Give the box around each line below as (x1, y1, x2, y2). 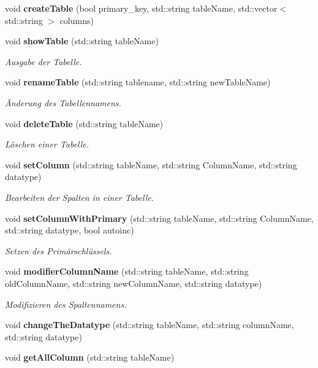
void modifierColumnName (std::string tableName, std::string (5, 265, 249, 278)
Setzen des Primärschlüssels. (5, 244, 112, 257)
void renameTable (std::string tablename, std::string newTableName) (5, 76, 271, 88)
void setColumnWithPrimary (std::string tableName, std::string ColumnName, (5, 211, 314, 224)
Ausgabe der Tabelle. (5, 55, 82, 68)
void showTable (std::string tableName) (5, 34, 159, 47)
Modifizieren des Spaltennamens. (5, 297, 127, 310)
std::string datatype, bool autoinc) (5, 224, 134, 237)
